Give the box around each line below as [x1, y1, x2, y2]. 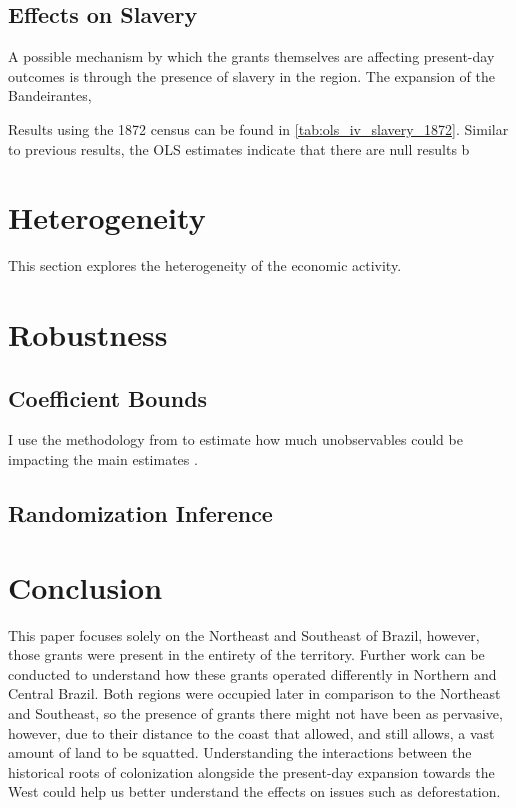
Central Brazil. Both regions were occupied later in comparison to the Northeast [8, 683, 501, 704]
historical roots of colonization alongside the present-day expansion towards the [8, 761, 495, 782]
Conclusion [8, 566, 163, 607]
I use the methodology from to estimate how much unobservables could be [8, 429, 463, 450]
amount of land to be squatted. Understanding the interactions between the [8, 742, 472, 763]
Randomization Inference [8, 498, 273, 529]
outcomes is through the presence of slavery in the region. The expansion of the [8, 65, 496, 86]
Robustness [8, 314, 168, 355]
